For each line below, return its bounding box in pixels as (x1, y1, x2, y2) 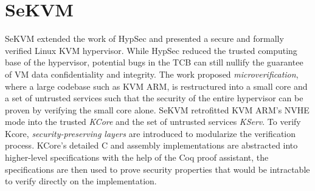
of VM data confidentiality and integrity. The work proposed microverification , (5, 67, 299, 80)
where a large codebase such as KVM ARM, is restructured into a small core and (5, 79, 308, 92)
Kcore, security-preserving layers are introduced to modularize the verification (5, 127, 296, 139)
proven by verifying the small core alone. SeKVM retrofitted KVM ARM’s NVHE (5, 103, 310, 116)
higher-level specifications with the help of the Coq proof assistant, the (5, 151, 269, 164)
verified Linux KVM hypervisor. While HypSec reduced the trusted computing (5, 44, 297, 56)
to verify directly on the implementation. (5, 175, 157, 187)
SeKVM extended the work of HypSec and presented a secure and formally (5, 32, 284, 45)
